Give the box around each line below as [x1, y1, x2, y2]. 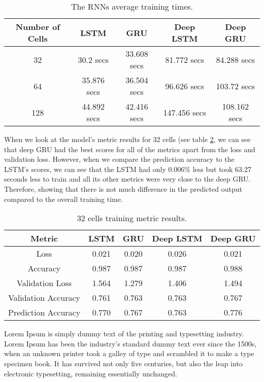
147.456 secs [163, 106, 207, 118]
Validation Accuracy [8, 292, 80, 304]
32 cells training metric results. [77, 212, 187, 224]
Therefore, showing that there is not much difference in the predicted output [4, 183, 242, 194]
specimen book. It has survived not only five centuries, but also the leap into [4, 358, 243, 368]
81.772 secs [165, 53, 205, 65]
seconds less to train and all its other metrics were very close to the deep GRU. [4, 173, 251, 184]
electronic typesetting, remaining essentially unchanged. [4, 368, 177, 378]
